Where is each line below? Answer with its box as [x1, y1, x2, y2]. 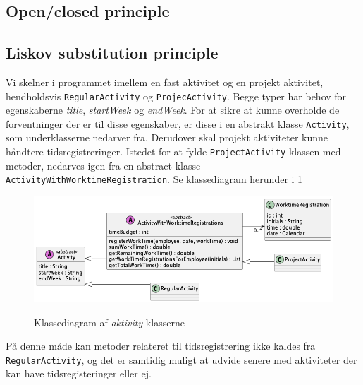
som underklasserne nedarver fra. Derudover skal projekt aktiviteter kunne [6, 130, 328, 145]
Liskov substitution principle [6, 42, 219, 64]
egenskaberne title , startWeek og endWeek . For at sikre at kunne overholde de [6, 102, 340, 117]
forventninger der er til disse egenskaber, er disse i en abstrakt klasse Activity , [6, 116, 350, 131]
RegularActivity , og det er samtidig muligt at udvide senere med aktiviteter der [6, 352, 357, 367]
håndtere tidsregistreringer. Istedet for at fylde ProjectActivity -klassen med [6, 144, 341, 159]
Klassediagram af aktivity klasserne [34, 314, 185, 329]
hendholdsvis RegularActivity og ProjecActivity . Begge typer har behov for [6, 88, 347, 103]
